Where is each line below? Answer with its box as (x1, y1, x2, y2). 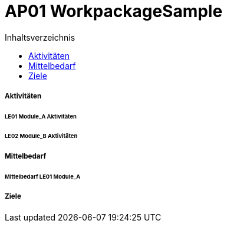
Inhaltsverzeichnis (5, 32, 75, 42)
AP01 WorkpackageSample (5, 1, 223, 21)
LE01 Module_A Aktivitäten (5, 113, 77, 120)
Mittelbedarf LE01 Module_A (5, 173, 81, 180)
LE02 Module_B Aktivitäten (5, 132, 78, 139)
